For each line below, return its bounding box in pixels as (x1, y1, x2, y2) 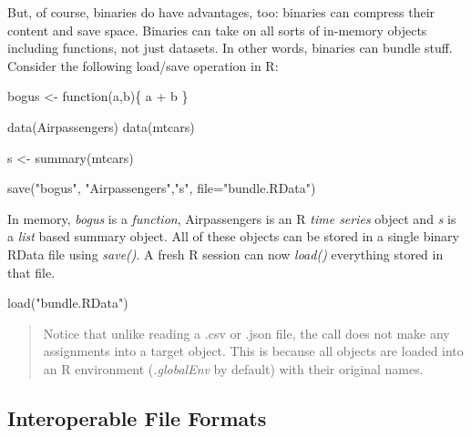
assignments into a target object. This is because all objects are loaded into (43, 341, 464, 361)
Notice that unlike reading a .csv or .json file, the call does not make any (43, 323, 450, 342)
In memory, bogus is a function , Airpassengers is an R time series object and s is (7, 208, 456, 228)
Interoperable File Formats (7, 403, 267, 432)
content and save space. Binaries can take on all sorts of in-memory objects (7, 20, 427, 39)
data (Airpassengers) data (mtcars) (7, 117, 195, 136)
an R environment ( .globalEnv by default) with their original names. (43, 359, 424, 378)
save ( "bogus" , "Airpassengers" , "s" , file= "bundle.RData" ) (7, 178, 316, 198)
